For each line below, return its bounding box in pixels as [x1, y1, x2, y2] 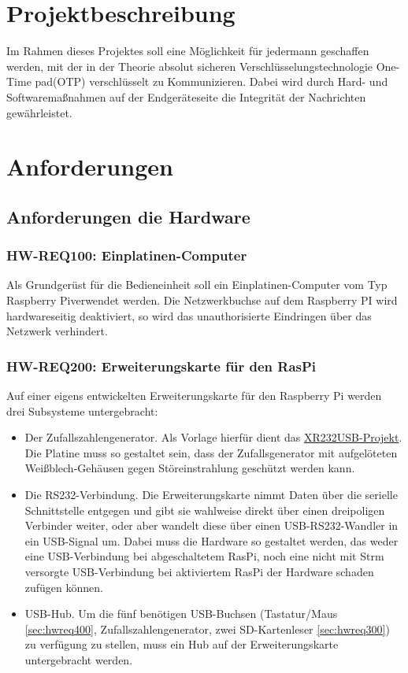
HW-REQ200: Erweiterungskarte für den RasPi [6, 356, 317, 375]
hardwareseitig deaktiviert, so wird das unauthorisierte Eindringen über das [6, 307, 372, 324]
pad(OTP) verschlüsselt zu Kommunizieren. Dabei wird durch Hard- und [35, 73, 388, 90]
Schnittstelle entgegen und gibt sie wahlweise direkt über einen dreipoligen [24, 501, 385, 518]
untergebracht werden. [24, 651, 133, 667]
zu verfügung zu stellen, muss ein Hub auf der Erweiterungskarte [24, 636, 339, 653]
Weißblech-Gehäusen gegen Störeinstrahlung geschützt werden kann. [24, 460, 355, 476]
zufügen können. [24, 579, 103, 595]
